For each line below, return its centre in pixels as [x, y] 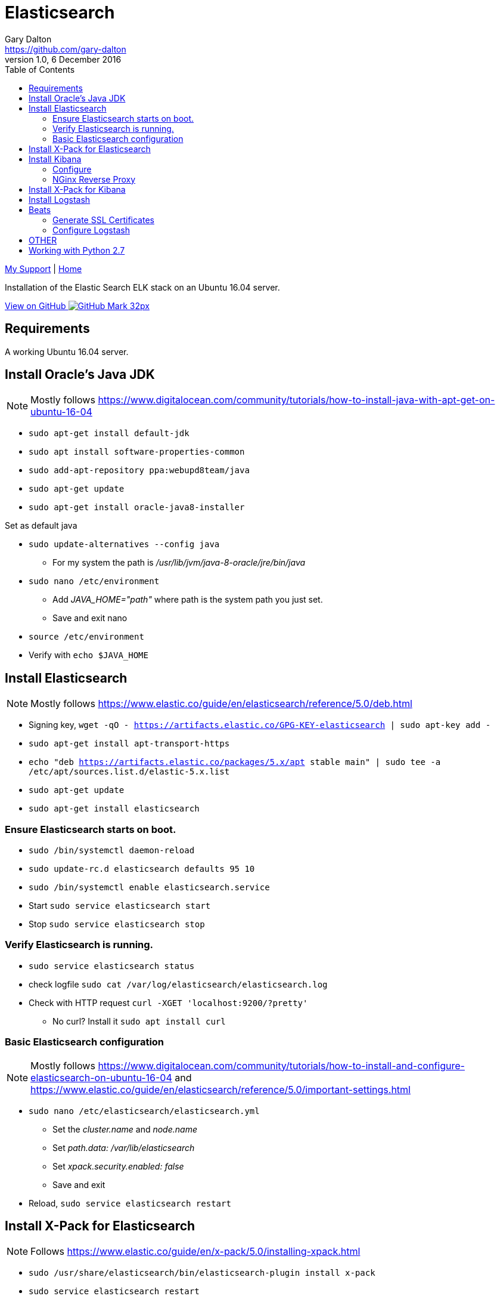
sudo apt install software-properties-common [137, 452]
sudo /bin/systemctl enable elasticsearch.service [149, 888]
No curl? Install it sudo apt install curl [139, 1021]
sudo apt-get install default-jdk [109, 433]
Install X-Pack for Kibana [77, 189]
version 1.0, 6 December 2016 [63, 59]
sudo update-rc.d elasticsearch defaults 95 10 [142, 869]
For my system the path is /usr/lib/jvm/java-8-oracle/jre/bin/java [179, 563]
